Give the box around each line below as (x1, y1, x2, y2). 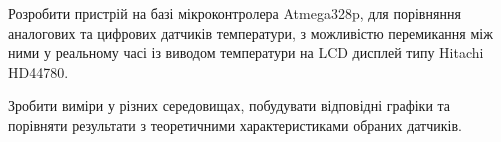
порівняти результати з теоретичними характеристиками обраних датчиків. (8, 114, 462, 135)
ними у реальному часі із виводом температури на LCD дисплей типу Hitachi (8, 42, 484, 63)
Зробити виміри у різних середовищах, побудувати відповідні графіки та (8, 95, 451, 116)
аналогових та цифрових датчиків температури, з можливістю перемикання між (8, 22, 493, 43)
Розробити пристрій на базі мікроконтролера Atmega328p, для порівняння (8, 3, 461, 23)
